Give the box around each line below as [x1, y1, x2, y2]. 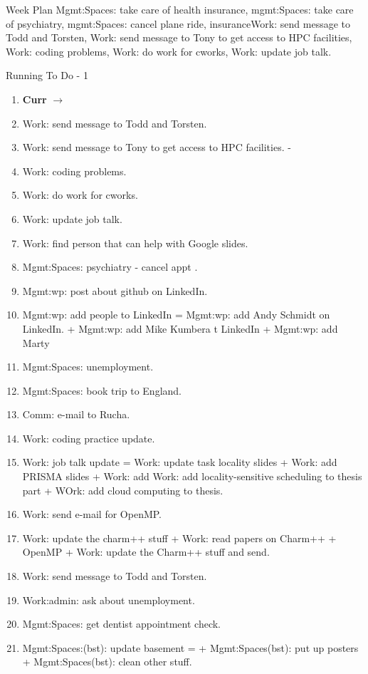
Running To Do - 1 [6, 68, 88, 83]
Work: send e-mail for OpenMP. [22, 507, 162, 522]
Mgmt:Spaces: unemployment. [22, 359, 154, 374]
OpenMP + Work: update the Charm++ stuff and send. [22, 544, 270, 559]
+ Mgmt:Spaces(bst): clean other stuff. [22, 654, 192, 669]
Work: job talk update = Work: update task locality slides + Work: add [22, 455, 337, 470]
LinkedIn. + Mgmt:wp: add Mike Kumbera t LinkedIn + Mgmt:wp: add [22, 321, 338, 336]
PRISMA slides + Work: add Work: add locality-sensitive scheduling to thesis [22, 469, 362, 484]
